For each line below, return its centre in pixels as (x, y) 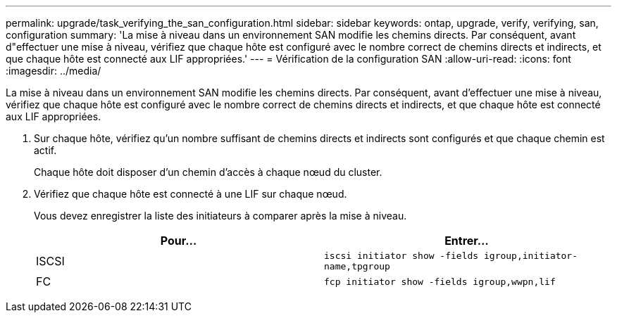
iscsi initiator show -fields (401, 256)
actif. (45, 150)
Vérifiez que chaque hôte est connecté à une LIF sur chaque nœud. (191, 194)
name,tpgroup (357, 266)
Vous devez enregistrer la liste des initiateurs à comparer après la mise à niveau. (220, 216)
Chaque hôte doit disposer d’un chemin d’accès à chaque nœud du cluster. (208, 172)
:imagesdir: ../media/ (54, 71)
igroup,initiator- (531, 256)
